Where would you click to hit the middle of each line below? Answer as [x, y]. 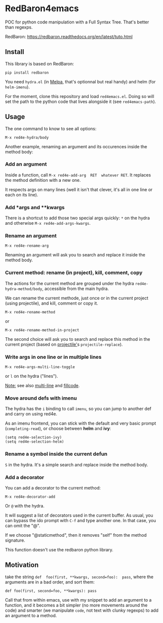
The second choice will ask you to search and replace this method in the [78, 339]
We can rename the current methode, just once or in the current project [77, 298]
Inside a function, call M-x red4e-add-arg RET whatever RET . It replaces [78, 175]
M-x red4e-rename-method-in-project [42, 330]
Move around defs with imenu [41, 398]
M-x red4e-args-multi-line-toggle [40, 367]
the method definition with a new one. [43, 180]
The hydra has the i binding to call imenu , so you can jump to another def [78, 409]
